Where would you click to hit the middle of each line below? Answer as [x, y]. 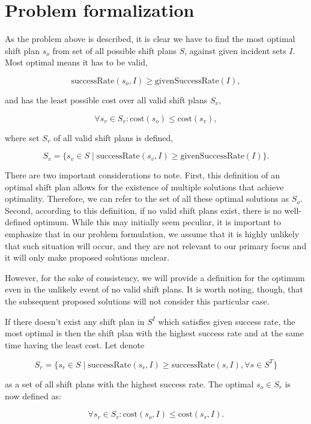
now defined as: [33, 395]
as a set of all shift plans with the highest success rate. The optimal [129, 383]
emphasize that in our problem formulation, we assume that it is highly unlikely [152, 234]
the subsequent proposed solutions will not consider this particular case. [137, 301]
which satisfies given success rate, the [227, 321]
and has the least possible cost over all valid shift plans [106, 99]
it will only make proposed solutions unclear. [87, 257]
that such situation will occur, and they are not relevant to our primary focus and [156, 245]
